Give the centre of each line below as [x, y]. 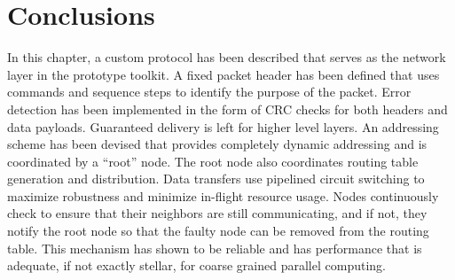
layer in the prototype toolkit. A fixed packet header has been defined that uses [224, 74]
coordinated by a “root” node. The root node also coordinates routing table [213, 161]
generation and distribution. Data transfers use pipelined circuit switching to [216, 179]
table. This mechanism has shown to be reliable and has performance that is [215, 248]
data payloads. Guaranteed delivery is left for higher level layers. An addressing [223, 126]
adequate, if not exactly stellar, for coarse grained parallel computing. [196, 265]
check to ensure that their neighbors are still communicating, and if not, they [217, 213]
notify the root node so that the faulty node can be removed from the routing [218, 231]
